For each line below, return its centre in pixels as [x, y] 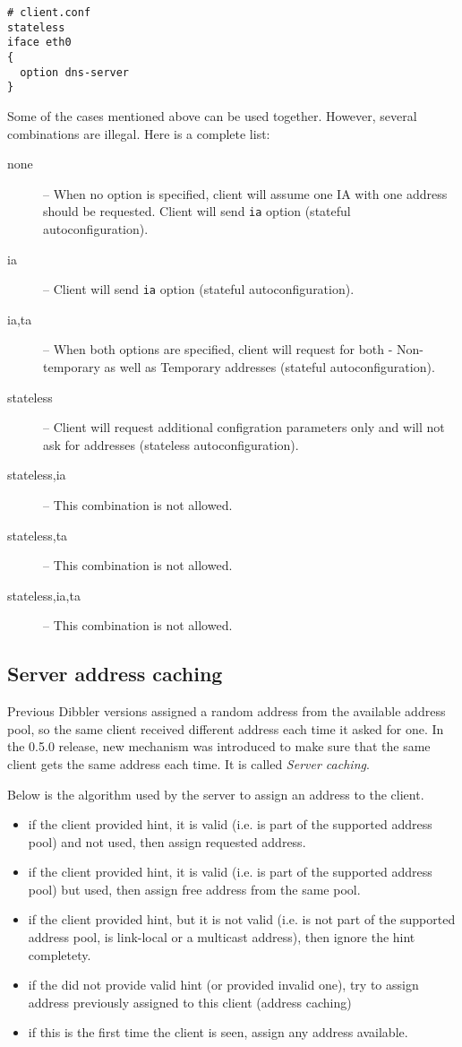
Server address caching [115, 674]
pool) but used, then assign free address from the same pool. [194, 889]
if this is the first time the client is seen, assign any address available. [218, 1032]
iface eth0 [39, 43]
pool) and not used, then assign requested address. [167, 841]
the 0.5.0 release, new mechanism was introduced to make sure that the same [219, 746]
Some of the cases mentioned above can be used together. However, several [212, 115]
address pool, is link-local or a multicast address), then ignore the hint [222, 937]
